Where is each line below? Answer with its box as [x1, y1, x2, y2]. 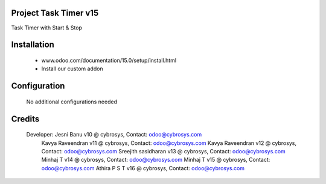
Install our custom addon [41, 65, 103, 72]
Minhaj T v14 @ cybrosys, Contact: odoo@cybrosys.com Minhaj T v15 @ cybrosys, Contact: [41, 156, 270, 164]
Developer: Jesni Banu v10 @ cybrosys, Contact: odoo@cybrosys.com [26, 131, 202, 138]
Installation [11, 40, 54, 50]
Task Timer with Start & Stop [11, 24, 83, 31]
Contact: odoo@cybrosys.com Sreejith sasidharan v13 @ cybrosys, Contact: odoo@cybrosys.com [41, 147, 286, 155]
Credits [11, 114, 40, 124]
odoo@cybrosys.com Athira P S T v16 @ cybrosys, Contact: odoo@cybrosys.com [41, 164, 245, 171]
